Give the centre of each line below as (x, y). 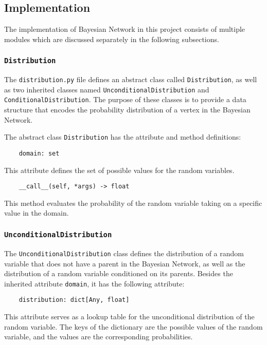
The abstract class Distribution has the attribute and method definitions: (123, 137)
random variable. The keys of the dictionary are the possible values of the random (133, 326)
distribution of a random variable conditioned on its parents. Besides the (119, 273)
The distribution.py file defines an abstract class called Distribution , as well (131, 79)
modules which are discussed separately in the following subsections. (112, 39)
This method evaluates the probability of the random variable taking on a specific (133, 203)
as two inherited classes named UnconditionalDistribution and (107, 89)
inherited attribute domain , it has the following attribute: (94, 283)
